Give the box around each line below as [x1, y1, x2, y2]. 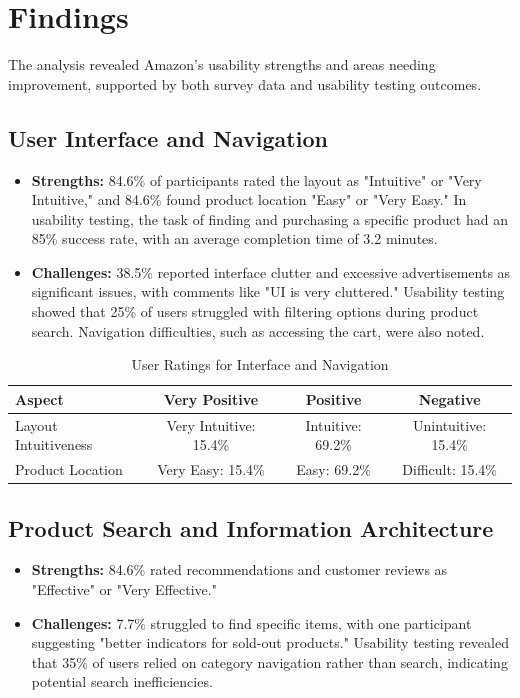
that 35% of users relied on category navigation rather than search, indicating [31, 651, 508, 672]
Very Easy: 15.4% [157, 459, 265, 480]
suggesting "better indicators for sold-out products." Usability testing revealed [31, 632, 509, 653]
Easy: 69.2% [296, 459, 371, 480]
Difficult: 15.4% [402, 459, 497, 480]
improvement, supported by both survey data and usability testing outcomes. [8, 73, 482, 94]
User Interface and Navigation [8, 122, 328, 153]
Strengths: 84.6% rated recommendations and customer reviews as [31, 559, 448, 580]
